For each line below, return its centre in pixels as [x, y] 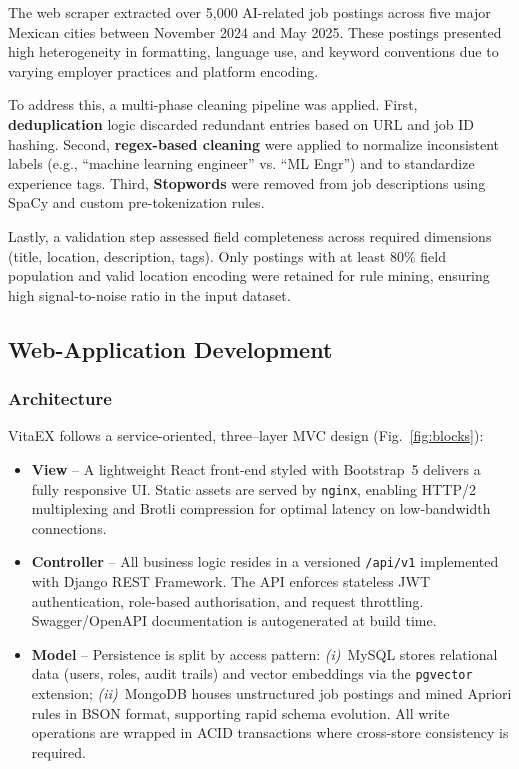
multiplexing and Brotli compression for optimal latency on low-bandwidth [261, 508]
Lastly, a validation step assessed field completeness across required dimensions [250, 235]
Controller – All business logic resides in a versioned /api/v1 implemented [265, 561]
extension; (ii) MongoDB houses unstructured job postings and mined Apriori [271, 693]
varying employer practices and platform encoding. [163, 70]
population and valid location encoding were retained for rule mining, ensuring [249, 275]
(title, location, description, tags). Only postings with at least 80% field [227, 255]
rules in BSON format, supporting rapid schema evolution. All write [240, 712]
